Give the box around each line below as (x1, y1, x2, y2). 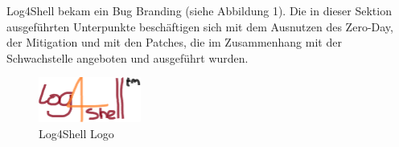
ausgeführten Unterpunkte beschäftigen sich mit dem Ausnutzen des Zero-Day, (6, 18, 393, 35)
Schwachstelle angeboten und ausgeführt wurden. (6, 49, 249, 66)
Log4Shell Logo (39, 125, 114, 141)
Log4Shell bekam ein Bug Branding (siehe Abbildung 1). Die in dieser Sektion (6, 2, 392, 18)
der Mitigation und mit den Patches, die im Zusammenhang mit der (6, 34, 342, 51)
